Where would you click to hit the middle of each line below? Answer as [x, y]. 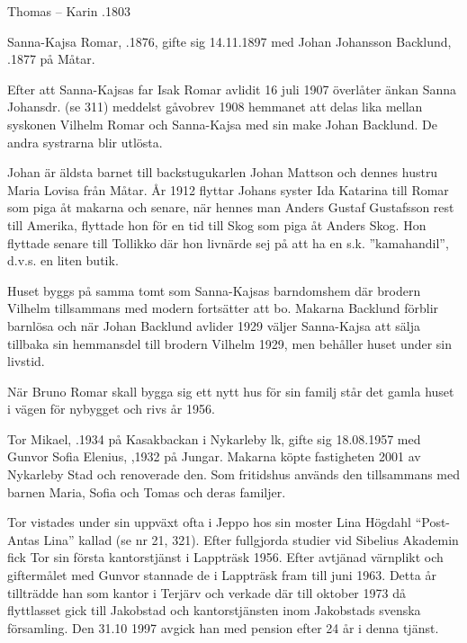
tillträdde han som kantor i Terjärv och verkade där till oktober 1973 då [207, 592]
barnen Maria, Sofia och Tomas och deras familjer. [147, 491]
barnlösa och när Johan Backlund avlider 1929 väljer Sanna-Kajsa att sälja [214, 325]
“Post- [433, 522]
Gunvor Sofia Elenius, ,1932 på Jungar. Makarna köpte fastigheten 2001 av [214, 456]
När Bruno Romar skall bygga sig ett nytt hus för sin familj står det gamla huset [231, 391]
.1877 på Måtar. [51, 59]
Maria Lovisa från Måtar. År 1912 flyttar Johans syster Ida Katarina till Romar [228, 189]
